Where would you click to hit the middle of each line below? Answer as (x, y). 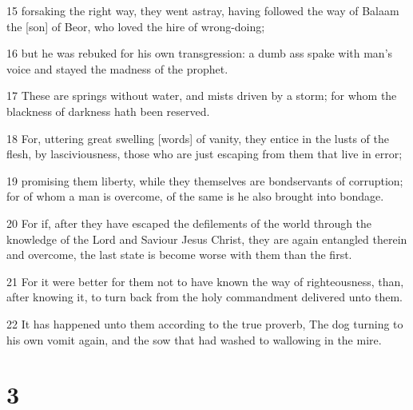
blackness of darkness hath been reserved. (108, 111)
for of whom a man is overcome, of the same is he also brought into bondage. (195, 196)
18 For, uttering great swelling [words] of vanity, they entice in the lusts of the (198, 138)
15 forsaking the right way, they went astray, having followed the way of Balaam (203, 10)
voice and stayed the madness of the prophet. (117, 68)
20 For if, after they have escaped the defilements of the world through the (189, 223)
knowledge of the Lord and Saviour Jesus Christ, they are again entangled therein (207, 239)
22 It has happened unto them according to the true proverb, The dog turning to (205, 323)
